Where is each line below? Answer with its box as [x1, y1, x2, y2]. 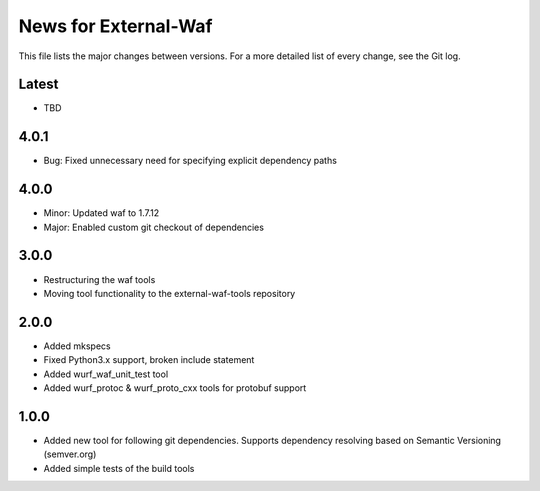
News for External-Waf [18, 15, 213, 37]
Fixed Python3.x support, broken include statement [43, 354, 255, 366]
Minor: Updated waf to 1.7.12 [43, 207, 160, 219]
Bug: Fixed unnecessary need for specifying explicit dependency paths [43, 155, 337, 167]
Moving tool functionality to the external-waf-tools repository [43, 287, 296, 299]
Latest [18, 76, 59, 93]
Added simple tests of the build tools [43, 462, 195, 474]
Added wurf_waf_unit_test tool [43, 368, 169, 380]
